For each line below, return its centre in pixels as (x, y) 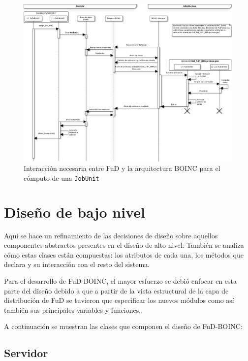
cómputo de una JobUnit (62, 178)
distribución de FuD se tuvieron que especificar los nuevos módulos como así (119, 300)
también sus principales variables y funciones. (73, 310)
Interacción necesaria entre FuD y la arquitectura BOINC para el (122, 168)
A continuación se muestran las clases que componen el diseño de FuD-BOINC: (123, 326)
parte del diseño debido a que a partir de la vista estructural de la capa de (116, 290)
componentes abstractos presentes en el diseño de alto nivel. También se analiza (124, 245)
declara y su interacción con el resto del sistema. (77, 264)
